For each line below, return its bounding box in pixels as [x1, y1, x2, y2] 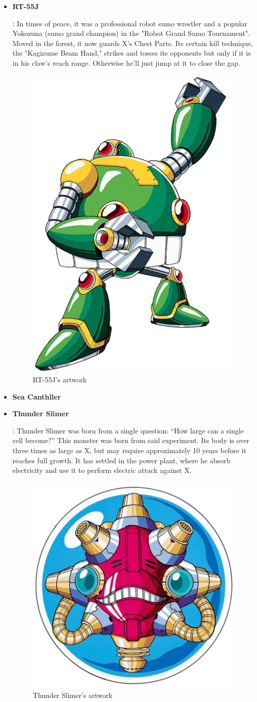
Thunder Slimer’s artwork [32, 689, 113, 700]
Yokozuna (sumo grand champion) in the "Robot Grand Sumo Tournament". [12, 28, 250, 38]
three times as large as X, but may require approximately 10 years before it [12, 445, 246, 456]
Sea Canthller [12, 391, 61, 402]
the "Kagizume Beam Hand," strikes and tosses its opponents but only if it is [12, 48, 251, 58]
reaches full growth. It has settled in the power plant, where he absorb [12, 455, 231, 465]
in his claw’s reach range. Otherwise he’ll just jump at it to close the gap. [12, 57, 240, 68]
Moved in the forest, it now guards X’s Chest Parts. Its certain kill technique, [12, 37, 253, 48]
